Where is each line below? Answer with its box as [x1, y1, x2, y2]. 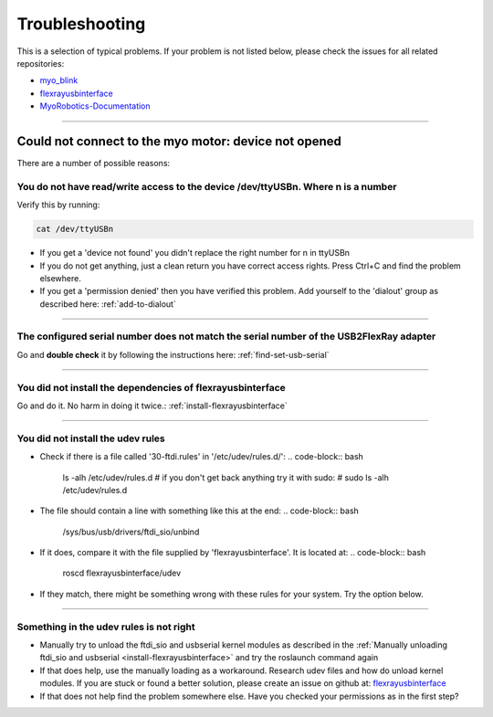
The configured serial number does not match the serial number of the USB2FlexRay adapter [16, 330, 436, 343]
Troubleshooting [16, 14, 146, 34]
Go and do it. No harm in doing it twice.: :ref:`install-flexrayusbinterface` [16, 400, 288, 411]
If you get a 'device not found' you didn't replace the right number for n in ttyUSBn [39, 248, 351, 258]
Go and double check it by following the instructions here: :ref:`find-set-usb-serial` [16, 349, 330, 360]
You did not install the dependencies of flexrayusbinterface [16, 381, 287, 394]
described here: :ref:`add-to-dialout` [39, 298, 177, 310]
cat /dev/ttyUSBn [36, 224, 114, 235]
